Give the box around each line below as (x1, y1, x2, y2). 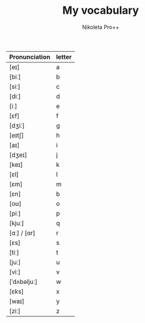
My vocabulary (62, 4, 139, 17)
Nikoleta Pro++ (81, 23, 120, 31)
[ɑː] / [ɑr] (9, 229, 36, 237)
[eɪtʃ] (9, 131, 24, 139)
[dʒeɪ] (9, 151, 28, 159)
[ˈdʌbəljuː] (9, 277, 38, 286)
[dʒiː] (9, 121, 25, 130)
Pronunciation (9, 52, 51, 61)
